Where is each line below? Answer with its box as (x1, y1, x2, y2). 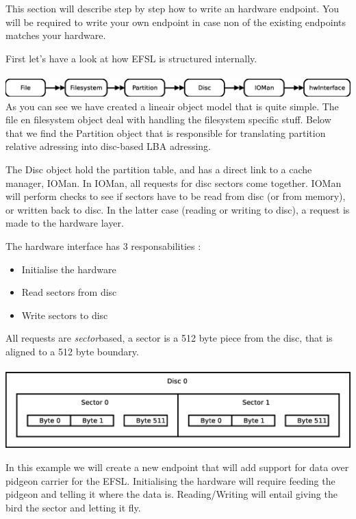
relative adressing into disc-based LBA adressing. (5, 139, 212, 153)
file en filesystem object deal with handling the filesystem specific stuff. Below (5, 112, 331, 127)
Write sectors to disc (21, 307, 108, 322)
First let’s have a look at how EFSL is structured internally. (5, 51, 257, 65)
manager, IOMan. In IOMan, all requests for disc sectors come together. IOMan (5, 175, 342, 190)
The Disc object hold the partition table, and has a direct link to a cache (5, 162, 312, 177)
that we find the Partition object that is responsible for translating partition (5, 125, 326, 140)
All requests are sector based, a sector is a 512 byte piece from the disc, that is (5, 331, 333, 345)
